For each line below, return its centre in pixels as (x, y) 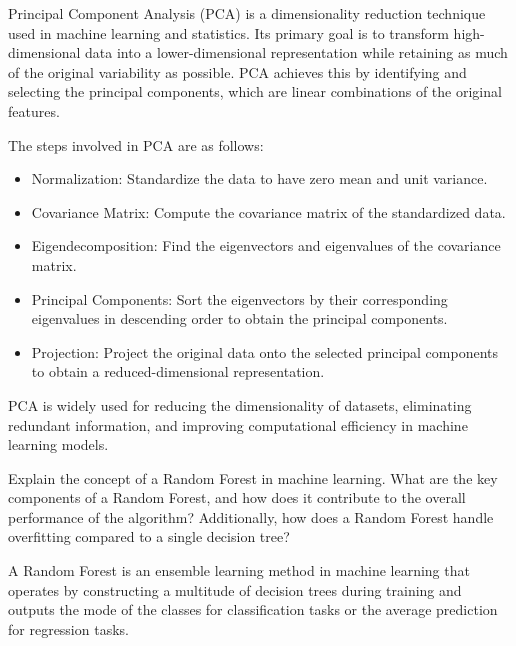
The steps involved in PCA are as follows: (136, 144)
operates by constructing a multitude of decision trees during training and (235, 589)
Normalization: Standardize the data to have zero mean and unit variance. (259, 178)
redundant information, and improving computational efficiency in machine (238, 424)
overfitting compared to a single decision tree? (149, 536)
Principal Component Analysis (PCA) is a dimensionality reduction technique (247, 13)
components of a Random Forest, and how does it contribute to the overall (237, 497)
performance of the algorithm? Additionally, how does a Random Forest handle (251, 516)
